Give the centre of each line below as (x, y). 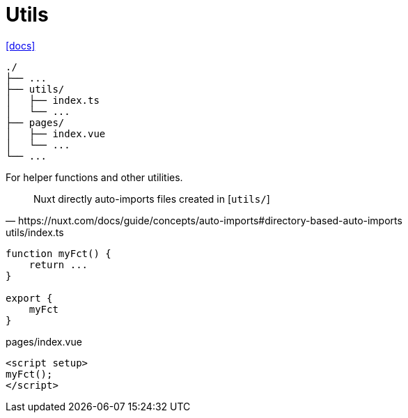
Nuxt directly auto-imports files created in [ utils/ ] (152, 199)
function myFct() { (58, 253)
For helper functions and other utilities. (94, 177)
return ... (58, 264)
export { (29, 298)
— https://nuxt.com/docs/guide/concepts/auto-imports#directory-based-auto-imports (204, 220)
